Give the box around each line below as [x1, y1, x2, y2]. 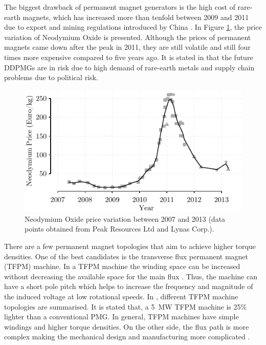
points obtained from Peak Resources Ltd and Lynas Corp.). [25, 223, 214, 234]
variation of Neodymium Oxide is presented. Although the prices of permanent [4, 31, 251, 42]
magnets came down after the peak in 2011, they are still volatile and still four [4, 42, 251, 52]
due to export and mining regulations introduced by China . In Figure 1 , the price [4, 22, 262, 32]
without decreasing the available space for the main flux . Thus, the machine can [4, 271, 257, 281]
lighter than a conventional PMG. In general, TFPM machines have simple [4, 311, 239, 322]
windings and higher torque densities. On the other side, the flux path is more [4, 321, 249, 332]
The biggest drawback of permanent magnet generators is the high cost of [4, 2, 235, 12]
